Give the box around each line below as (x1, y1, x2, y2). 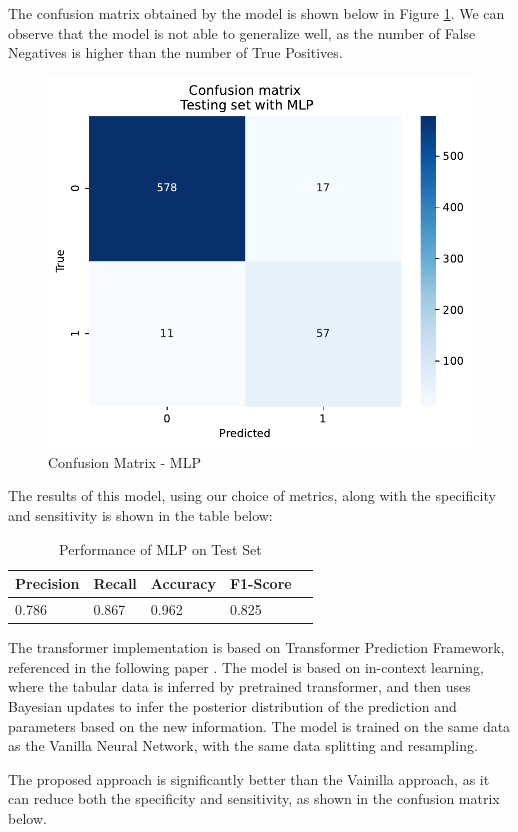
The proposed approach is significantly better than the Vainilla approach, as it (8, 768, 490, 789)
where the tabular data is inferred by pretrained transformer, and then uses (8, 676, 471, 697)
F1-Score (229, 573, 292, 594)
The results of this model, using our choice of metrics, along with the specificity (8, 485, 496, 506)
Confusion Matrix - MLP (48, 451, 201, 472)
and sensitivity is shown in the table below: (8, 505, 273, 526)
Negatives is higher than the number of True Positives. (8, 42, 343, 63)
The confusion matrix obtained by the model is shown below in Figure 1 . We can (8, 3, 505, 23)
